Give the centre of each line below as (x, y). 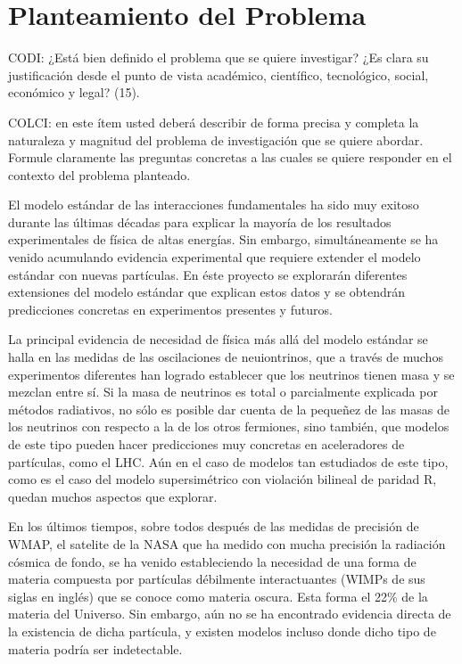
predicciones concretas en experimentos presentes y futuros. (170, 309)
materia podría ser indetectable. (95, 648)
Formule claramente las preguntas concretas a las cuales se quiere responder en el (230, 157)
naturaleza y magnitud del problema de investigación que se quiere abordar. (216, 139)
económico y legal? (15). (74, 92)
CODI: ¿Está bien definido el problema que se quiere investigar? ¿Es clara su (219, 57)
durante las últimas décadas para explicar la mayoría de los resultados (200, 221)
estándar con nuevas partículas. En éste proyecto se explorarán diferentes (208, 274)
